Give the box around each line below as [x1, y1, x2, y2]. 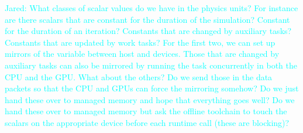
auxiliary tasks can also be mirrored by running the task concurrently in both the [5, 59, 297, 71]
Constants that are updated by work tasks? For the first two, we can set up [5, 36, 276, 48]
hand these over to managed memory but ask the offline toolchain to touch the [5, 105, 287, 117]
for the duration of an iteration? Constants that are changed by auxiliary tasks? [5, 25, 292, 37]
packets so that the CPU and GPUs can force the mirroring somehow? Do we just [5, 82, 299, 94]
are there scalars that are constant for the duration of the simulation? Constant [5, 13, 290, 25]
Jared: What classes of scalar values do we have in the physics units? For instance [5, 2, 298, 13]
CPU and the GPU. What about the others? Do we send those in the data [5, 70, 273, 83]
